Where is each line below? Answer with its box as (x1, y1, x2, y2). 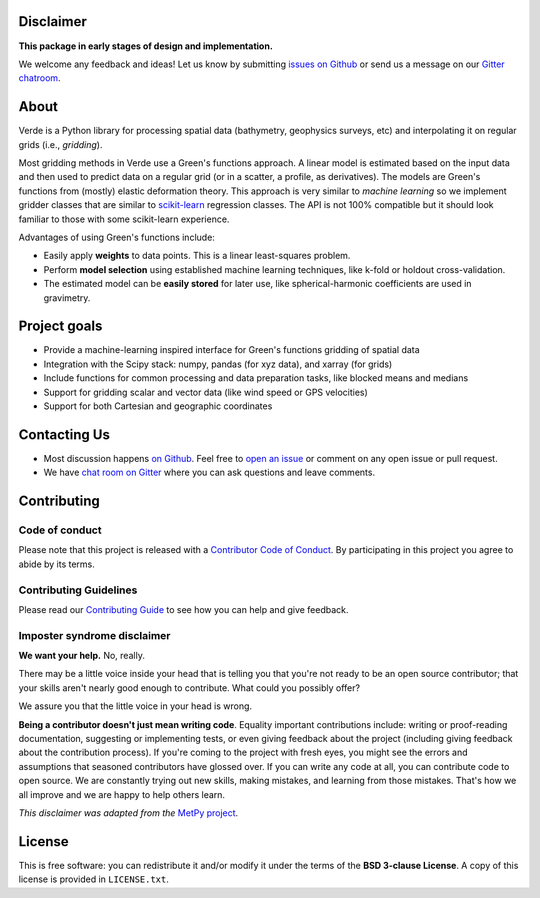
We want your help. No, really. (18, 650, 145, 662)
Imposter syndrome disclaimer (18, 628, 171, 642)
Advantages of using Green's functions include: (18, 231, 215, 243)
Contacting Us (18, 426, 110, 443)
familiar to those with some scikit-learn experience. (18, 213, 230, 225)
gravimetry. (43, 291, 91, 304)
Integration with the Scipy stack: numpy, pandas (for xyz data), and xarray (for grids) (43, 358, 393, 370)
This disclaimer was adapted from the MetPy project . (18, 807, 239, 819)
